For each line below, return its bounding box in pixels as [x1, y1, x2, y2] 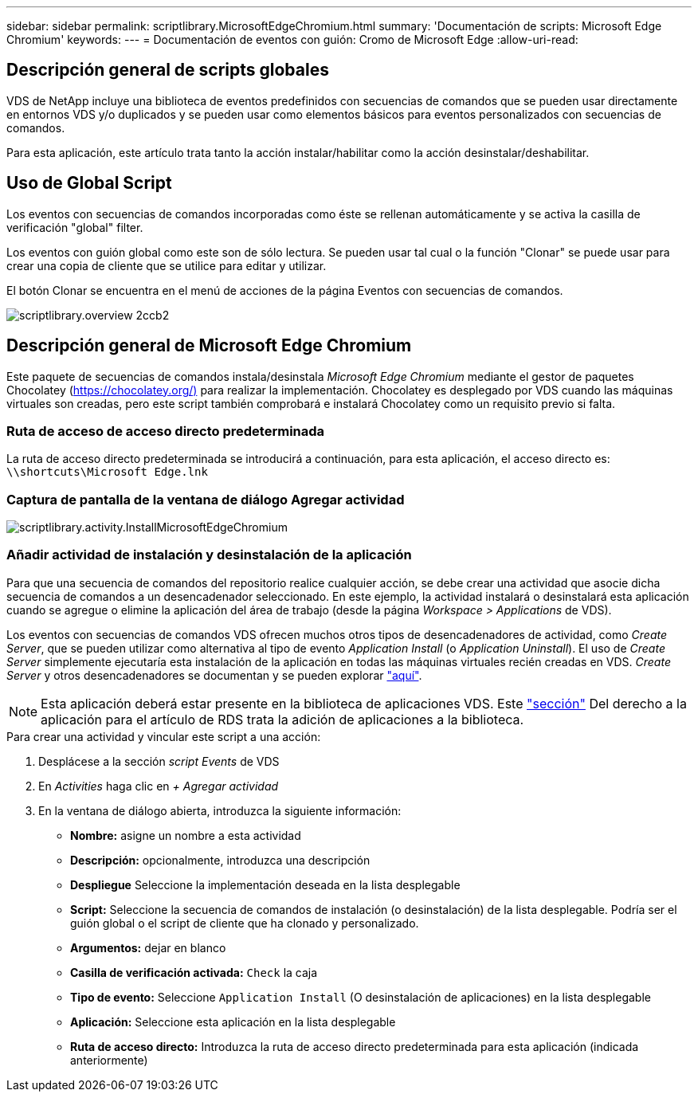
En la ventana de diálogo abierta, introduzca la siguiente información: [38, 803, 402, 818]
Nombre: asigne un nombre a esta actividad [70, 828, 301, 842]
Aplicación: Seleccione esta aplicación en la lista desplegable [70, 1014, 396, 1029]
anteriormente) [70, 1053, 148, 1067]
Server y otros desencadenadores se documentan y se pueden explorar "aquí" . [6, 668, 422, 682]
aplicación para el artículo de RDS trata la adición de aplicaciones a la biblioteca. [41, 711, 524, 727]
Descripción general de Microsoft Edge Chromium [6, 335, 412, 356]
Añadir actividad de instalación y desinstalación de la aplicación [6, 547, 412, 563]
